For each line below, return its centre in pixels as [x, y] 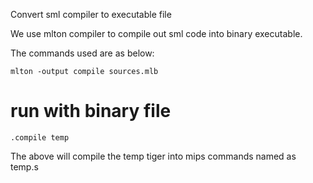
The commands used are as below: [82, 53]
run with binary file [91, 111]
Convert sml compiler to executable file [91, 14]
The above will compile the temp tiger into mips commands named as [153, 156]
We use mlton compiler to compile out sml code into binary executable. [156, 33]
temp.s [24, 166]
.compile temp [40, 137]
